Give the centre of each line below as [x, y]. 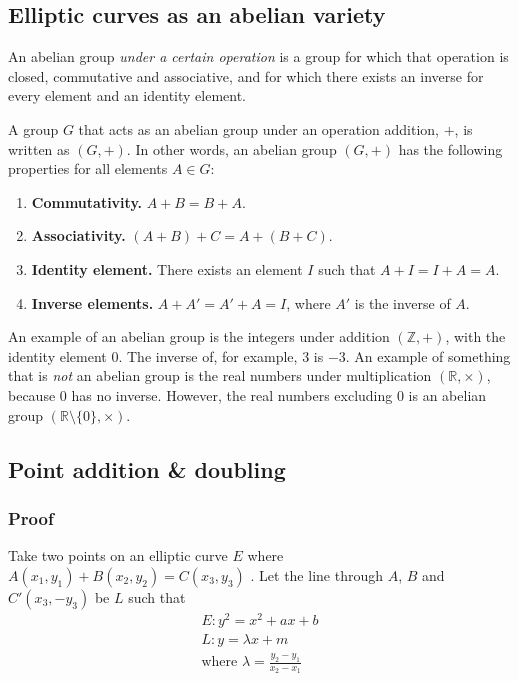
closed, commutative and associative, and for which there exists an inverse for [246, 75]
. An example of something [428, 355]
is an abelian [447, 394]
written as [39, 148]
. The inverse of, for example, [208, 355]
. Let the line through [316, 574]
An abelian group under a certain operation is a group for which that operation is [258, 56]
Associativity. [78, 235]
